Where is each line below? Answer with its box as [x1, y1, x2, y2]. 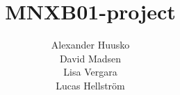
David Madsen [59, 51, 122, 65]
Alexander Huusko [51, 37, 130, 52]
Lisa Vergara [63, 64, 117, 79]
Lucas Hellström [56, 78, 125, 92]
